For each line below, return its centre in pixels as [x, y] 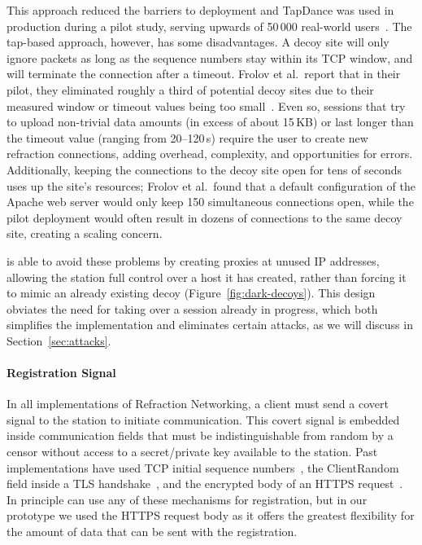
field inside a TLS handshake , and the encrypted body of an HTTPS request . [205, 483]
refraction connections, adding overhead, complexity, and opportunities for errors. [210, 154]
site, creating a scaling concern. [85, 233]
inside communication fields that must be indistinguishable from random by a [200, 435]
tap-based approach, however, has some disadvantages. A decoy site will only [198, 42]
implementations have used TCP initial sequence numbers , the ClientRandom [203, 467]
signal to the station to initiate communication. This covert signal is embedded [203, 419]
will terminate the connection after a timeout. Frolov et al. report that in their [204, 74]
